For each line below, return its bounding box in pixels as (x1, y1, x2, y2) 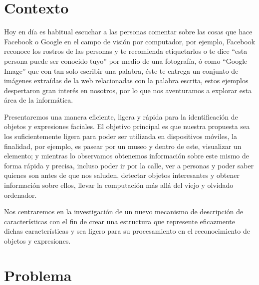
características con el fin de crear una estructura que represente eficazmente (4, 216, 235, 226)
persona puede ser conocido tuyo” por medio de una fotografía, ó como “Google (4, 55, 248, 66)
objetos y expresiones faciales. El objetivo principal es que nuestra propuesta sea (4, 121, 250, 132)
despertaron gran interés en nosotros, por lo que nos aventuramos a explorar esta (4, 85, 252, 95)
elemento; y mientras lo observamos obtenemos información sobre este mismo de (4, 150, 249, 161)
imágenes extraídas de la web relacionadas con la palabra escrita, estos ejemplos (4, 75, 249, 86)
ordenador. (4, 189, 37, 200)
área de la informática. (4, 95, 73, 105)
